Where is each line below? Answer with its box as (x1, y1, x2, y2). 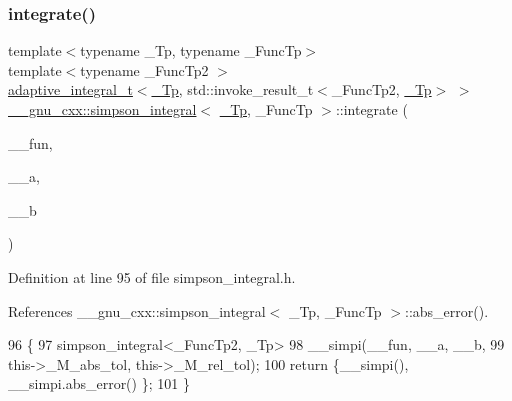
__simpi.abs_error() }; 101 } (8, 373, 190, 394)
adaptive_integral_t (8, 79, 133, 100)
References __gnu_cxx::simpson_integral (8, 300, 266, 321)
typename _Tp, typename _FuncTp (80, 40, 302, 61)
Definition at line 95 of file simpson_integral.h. (8, 266, 296, 287)
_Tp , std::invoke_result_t (151, 79, 314, 100)
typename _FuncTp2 (80, 59, 209, 80)
